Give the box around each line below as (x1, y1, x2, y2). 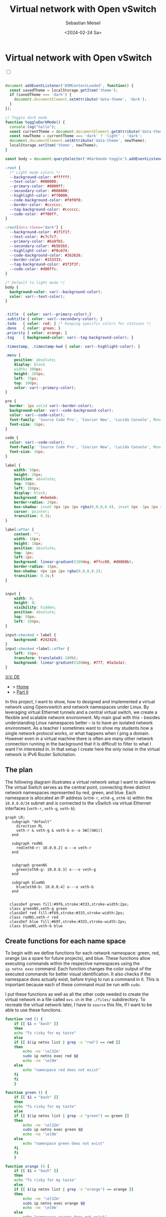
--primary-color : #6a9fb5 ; (9, 239, 65, 244)
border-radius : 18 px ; (14, 564, 58, 569)
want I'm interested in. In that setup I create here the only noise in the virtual (5, 746, 160, 752)
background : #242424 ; (14, 637, 58, 642)
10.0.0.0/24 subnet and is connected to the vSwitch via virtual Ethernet (5, 800, 151, 806)
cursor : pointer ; (14, 509, 50, 514)
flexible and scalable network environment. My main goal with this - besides (5, 714, 161, 720)
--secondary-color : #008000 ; (9, 189, 70, 194)
